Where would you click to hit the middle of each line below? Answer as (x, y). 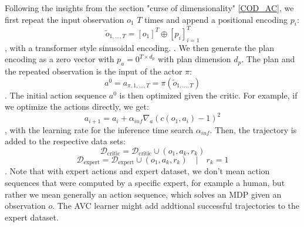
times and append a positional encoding (216, 19)
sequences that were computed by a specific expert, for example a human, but (145, 183)
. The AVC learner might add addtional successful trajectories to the (176, 206)
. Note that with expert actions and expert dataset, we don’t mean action (137, 171)
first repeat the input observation (65, 19)
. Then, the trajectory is (253, 129)
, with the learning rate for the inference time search (99, 129)
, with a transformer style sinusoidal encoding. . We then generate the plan (139, 47)
